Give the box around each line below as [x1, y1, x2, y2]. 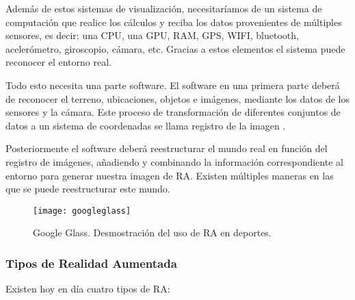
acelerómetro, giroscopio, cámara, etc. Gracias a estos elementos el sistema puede [5, 41, 345, 55]
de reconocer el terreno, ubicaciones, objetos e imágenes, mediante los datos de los [5, 91, 350, 105]
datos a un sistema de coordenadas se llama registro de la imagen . [5, 118, 286, 132]
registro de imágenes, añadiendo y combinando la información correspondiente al [5, 154, 343, 168]
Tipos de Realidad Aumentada [5, 254, 177, 271]
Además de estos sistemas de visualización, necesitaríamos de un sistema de [5, 1, 322, 15]
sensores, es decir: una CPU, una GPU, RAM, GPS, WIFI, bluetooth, [5, 28, 299, 42]
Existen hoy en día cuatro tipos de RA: [5, 282, 170, 296]
